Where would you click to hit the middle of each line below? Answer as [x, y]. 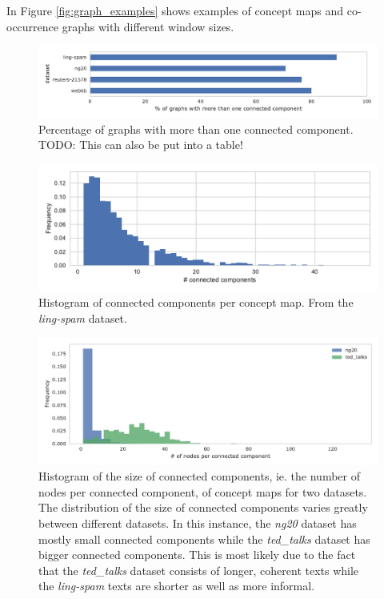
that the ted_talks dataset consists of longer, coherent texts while [199, 570]
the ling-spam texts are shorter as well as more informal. [177, 586]
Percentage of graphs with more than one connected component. [196, 129]
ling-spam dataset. [83, 318]
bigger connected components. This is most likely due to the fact [197, 555]
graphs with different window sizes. [148, 26]
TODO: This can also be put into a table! [141, 145]
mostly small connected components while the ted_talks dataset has [204, 539]
